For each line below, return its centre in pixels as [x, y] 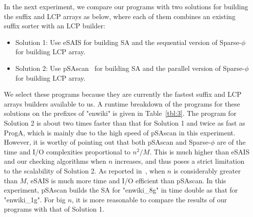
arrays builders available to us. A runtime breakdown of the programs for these [122, 103]
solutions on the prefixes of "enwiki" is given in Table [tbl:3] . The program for [120, 113]
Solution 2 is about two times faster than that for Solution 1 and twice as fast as [125, 122]
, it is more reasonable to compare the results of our [149, 199]
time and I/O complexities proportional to [67, 151]
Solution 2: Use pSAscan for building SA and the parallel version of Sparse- [130, 68]
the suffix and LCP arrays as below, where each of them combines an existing [120, 16]
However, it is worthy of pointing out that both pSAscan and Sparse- [107, 142]
